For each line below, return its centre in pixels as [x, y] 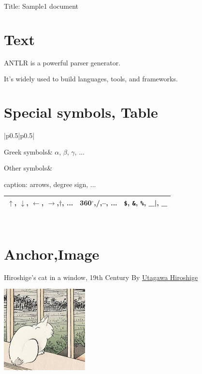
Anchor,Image [52, 254]
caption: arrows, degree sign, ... [50, 184]
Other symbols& [28, 168]
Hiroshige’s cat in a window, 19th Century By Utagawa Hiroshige [101, 277]
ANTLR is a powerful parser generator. [62, 62]
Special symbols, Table [81, 112]
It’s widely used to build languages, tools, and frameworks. [91, 79]
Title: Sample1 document [41, 6]
